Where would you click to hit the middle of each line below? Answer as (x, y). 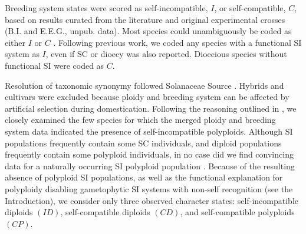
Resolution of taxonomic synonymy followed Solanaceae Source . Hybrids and (144, 85)
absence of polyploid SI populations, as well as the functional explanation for (144, 177)
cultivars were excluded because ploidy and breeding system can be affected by (147, 97)
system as (22, 54)
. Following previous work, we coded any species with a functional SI (177, 42)
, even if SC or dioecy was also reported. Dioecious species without (166, 54)
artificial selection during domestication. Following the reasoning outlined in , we (151, 108)
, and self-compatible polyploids (237, 212)
